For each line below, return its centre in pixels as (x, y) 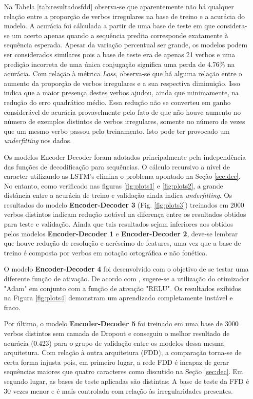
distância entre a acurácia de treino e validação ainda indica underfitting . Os (118, 195)
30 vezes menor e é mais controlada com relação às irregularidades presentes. (118, 390)
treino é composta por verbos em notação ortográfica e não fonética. (106, 252)
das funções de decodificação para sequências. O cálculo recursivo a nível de (117, 166)
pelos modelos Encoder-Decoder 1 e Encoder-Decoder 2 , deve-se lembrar (121, 233)
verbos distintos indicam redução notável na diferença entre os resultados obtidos (125, 214)
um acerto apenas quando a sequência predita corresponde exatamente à (120, 35)
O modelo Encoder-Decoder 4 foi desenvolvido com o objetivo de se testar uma (126, 269)
